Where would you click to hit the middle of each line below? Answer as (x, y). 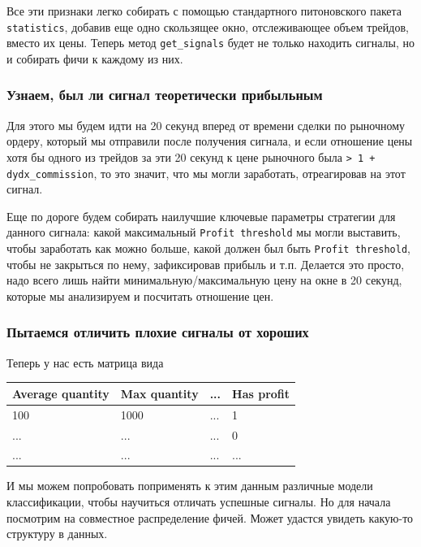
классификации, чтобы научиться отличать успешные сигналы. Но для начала (199, 502)
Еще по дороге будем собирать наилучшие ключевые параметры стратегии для (201, 216)
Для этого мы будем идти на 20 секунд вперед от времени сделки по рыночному (206, 125)
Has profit (261, 393)
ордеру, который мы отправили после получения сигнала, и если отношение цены (210, 141)
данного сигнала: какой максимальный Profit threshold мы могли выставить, (204, 232)
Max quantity (159, 393)
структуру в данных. (57, 534)
